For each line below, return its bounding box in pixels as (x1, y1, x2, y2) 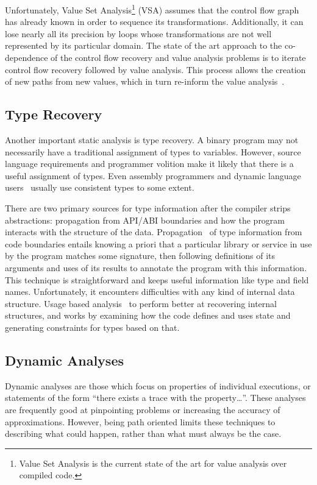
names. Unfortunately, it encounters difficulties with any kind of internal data (5, 285, 295, 298)
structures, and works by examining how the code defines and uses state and (5, 309, 291, 322)
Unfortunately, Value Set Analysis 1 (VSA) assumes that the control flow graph (5, 2, 299, 16)
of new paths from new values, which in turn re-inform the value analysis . (5, 75, 285, 88)
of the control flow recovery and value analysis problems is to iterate (51, 51, 306, 64)
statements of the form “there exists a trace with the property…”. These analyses (5, 391, 306, 404)
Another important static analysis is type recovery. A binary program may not (5, 133, 299, 146)
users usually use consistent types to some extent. (5, 181, 194, 194)
